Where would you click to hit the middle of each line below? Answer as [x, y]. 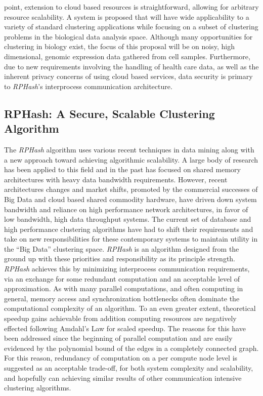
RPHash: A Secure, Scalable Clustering [109, 113]
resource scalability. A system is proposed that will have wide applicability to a [127, 16]
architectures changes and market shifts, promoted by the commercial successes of [131, 189]
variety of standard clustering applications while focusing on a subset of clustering [131, 27]
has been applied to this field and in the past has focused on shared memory [122, 169]
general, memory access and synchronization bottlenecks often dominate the [122, 298]
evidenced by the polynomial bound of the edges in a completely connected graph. [131, 348]
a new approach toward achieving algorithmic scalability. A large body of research [131, 159]
